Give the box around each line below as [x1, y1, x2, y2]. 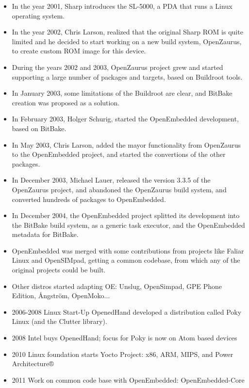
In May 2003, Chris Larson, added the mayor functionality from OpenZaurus [12, 139, 241, 150]
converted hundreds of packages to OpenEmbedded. [12, 194, 166, 204]
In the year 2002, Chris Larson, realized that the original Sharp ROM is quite [12, 27, 243, 37]
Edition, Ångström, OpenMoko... [12, 290, 110, 301]
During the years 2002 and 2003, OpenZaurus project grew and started [12, 62, 223, 72]
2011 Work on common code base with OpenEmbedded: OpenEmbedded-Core [12, 374, 245, 385]
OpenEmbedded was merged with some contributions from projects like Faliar [12, 245, 244, 255]
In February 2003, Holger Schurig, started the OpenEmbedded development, [12, 114, 239, 124]
